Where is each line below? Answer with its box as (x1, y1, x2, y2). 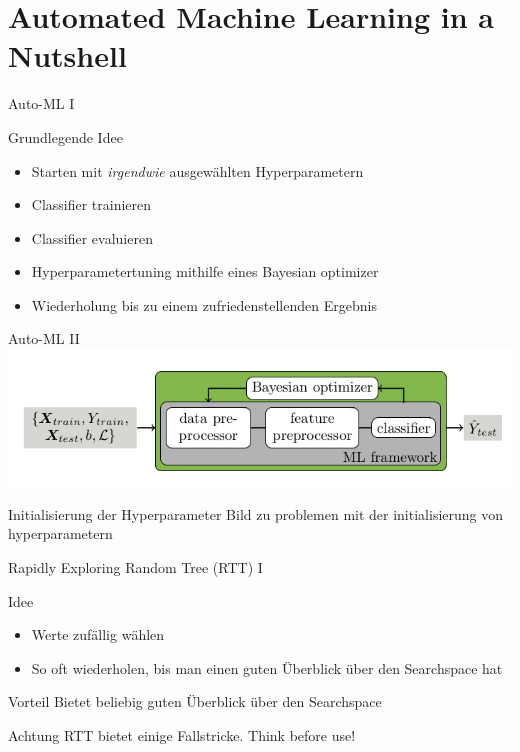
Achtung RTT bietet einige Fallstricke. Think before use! (8, 725, 356, 745)
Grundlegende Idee (8, 126, 123, 147)
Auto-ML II (8, 328, 80, 349)
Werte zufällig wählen (31, 624, 165, 645)
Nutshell (8, 35, 127, 76)
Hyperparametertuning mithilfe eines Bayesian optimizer (31, 261, 379, 282)
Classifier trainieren (31, 194, 152, 215)
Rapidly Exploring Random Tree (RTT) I (8, 557, 263, 578)
